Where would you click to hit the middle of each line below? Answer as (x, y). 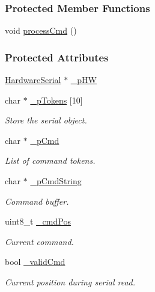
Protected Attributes (57, 57)
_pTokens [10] (56, 100)
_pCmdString (56, 181)
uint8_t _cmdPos (38, 221)
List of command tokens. (50, 160)
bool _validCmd (35, 262)
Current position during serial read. (70, 281)
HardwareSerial (33, 80)
